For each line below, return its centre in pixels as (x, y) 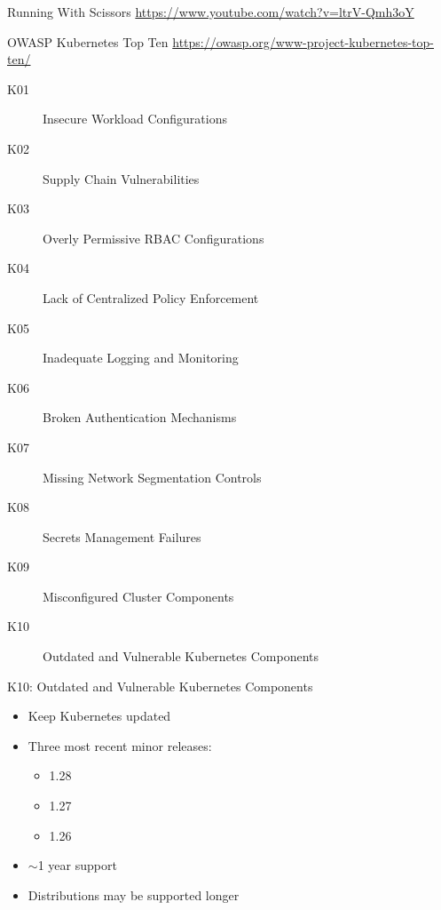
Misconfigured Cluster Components (138, 596)
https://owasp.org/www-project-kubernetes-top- (303, 41)
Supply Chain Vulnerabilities (121, 178)
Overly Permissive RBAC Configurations (154, 238)
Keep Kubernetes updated (99, 716)
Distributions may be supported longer (134, 894)
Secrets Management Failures (122, 536)
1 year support (77, 865)
